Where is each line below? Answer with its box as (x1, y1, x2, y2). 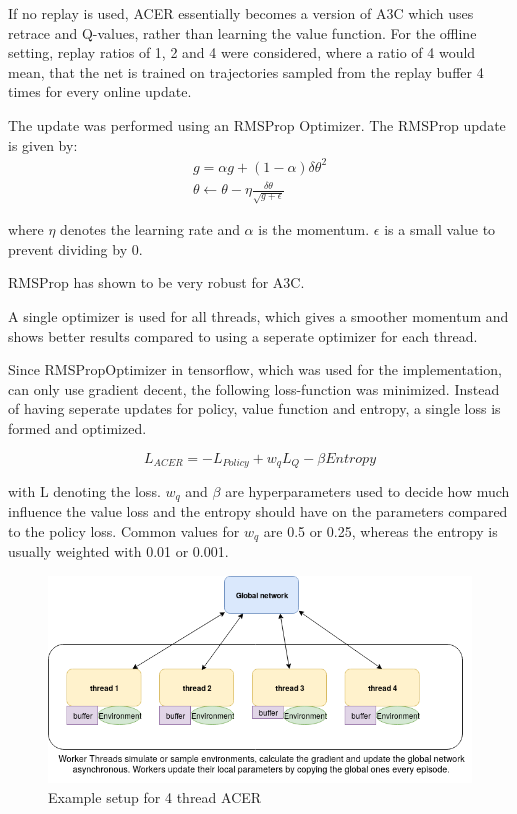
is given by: (8, 134, 78, 155)
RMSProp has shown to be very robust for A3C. (8, 272, 305, 293)
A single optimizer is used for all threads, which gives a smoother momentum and (8, 305, 509, 326)
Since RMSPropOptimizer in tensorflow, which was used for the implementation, (8, 359, 502, 380)
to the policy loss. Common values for (8, 521, 240, 542)
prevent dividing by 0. (8, 238, 143, 259)
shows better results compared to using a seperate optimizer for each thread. (8, 325, 478, 346)
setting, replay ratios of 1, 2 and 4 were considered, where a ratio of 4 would (8, 42, 476, 63)
